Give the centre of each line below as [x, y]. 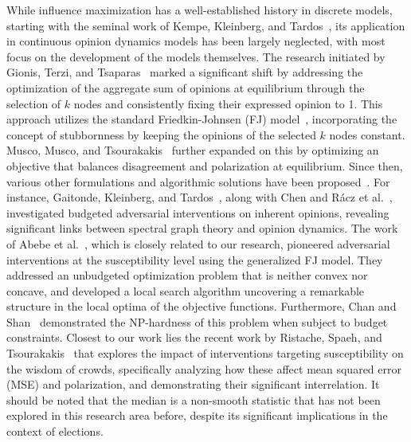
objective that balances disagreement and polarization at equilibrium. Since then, [205, 165]
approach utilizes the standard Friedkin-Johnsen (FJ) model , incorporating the [202, 119]
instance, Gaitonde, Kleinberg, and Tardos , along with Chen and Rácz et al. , [200, 197]
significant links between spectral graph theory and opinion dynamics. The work [202, 228]
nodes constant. [367, 134]
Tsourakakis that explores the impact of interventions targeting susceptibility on [205, 353]
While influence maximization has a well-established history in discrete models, [200, 10]
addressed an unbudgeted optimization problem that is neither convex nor [187, 275]
